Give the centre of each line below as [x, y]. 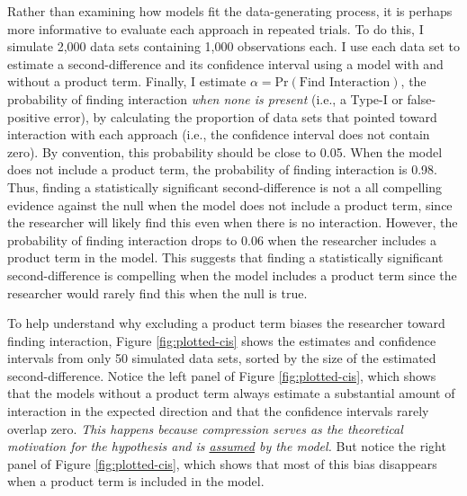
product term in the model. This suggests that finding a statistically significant [225, 257]
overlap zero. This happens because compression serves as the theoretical [205, 428]
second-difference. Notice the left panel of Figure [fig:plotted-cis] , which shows [222, 375]
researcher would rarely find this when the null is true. [157, 292]
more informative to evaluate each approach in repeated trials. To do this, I [216, 28]
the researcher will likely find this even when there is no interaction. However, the [233, 222]
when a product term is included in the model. [136, 481]
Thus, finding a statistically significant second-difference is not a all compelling [225, 186]
